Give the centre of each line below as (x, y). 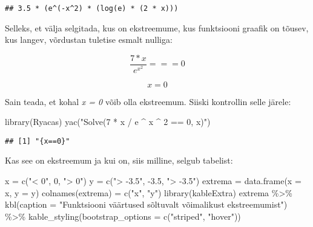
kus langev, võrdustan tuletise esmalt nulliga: (89, 40)
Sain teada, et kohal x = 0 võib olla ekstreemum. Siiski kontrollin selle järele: (148, 101)
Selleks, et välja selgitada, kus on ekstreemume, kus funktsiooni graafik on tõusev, (157, 27)
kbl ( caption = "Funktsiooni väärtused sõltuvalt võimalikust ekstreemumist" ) (146, 204)
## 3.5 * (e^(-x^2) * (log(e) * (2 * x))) (92, 8)
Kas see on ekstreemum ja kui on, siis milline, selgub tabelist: (119, 160)
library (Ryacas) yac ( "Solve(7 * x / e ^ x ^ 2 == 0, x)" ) (108, 122)
